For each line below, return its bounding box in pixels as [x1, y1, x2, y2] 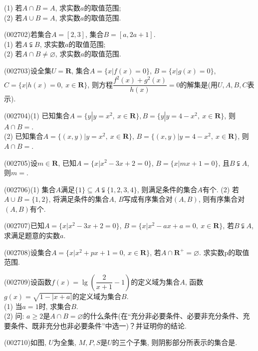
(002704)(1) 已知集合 [4, 110, 70, 120]
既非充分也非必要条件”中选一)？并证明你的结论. [31, 320, 187, 331]
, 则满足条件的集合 [137, 184, 198, 194]
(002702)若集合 [4, 29, 51, 39]
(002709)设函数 [4, 276, 51, 287]
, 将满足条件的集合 [48, 194, 109, 204]
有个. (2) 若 [202, 184, 239, 194]
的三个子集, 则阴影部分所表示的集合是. [112, 337, 238, 348]
